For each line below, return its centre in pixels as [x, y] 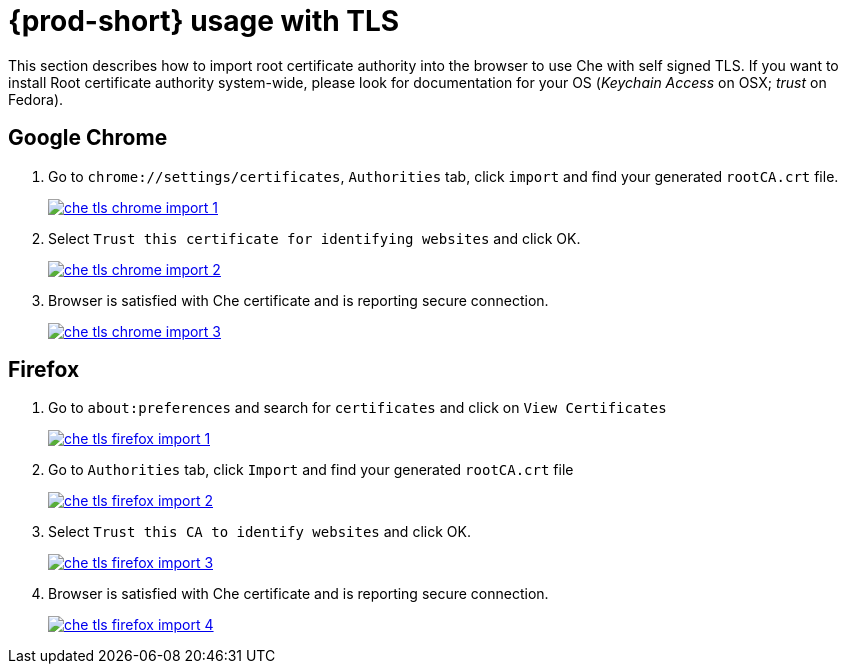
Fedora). [36, 99]
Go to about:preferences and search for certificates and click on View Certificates [357, 408]
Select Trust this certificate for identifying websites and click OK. [314, 238]
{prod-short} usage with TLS [204, 21]
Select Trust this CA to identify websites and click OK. [259, 532]
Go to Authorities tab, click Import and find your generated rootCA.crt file [311, 470]
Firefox [44, 370]
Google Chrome [88, 138]
